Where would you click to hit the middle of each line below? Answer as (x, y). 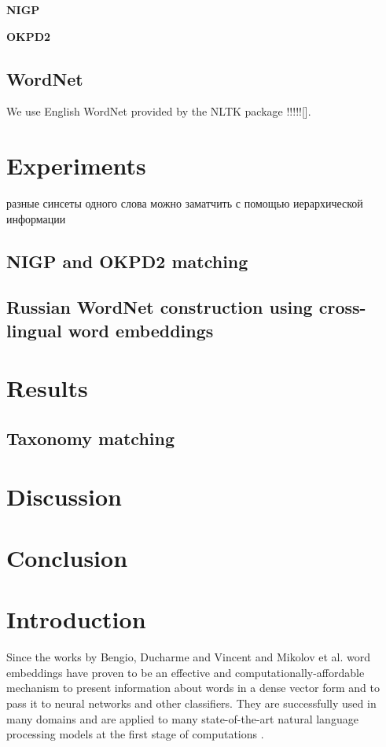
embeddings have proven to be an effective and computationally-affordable (186, 672)
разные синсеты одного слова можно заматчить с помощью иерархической (185, 203)
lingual (34, 330)
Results (47, 388)
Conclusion (67, 557)
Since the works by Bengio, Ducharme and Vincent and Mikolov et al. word (188, 657)
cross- (342, 307)
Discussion (64, 496)
